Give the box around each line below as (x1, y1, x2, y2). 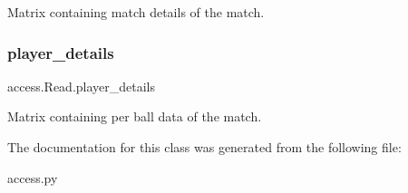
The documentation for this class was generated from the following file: (7, 138, 402, 156)
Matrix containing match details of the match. (7, 3, 265, 21)
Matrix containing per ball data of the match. (7, 107, 262, 126)
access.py (7, 168, 58, 187)
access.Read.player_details (7, 76, 156, 95)
